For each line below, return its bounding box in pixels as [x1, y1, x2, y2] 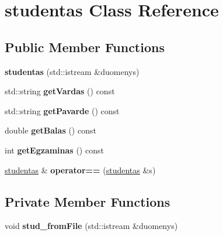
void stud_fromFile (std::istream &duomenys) [5, 220, 178, 232]
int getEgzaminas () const [5, 143, 104, 156]
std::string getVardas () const [5, 85, 115, 97]
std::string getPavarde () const [5, 104, 120, 117]
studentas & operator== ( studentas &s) [5, 163, 156, 176]
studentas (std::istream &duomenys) [5, 65, 140, 77]
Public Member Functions [5, 37, 165, 56]
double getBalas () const [5, 124, 96, 136]
